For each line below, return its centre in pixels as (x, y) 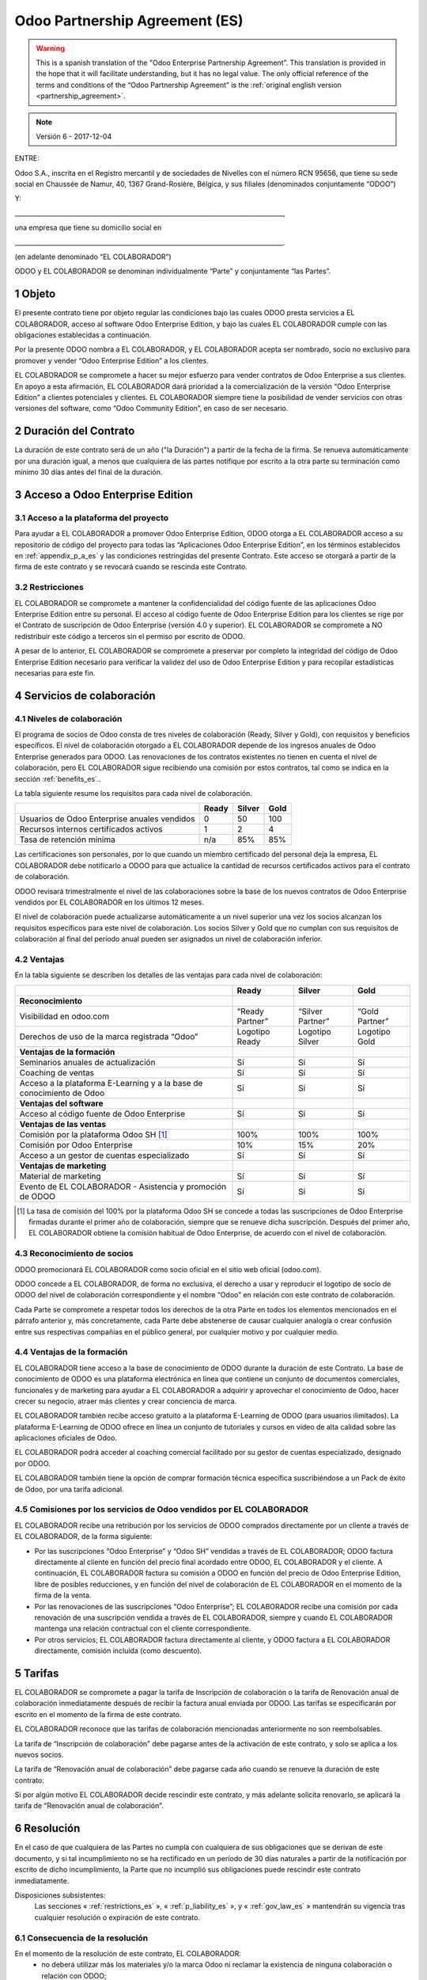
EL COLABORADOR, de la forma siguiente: (83, 1536)
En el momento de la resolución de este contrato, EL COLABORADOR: (128, 1953)
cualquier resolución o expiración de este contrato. (117, 1917)
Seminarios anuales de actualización (87, 1062)
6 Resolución (47, 1828)
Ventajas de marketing (63, 1166)
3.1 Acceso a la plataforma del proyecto (92, 517)
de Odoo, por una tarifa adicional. (69, 1489)
